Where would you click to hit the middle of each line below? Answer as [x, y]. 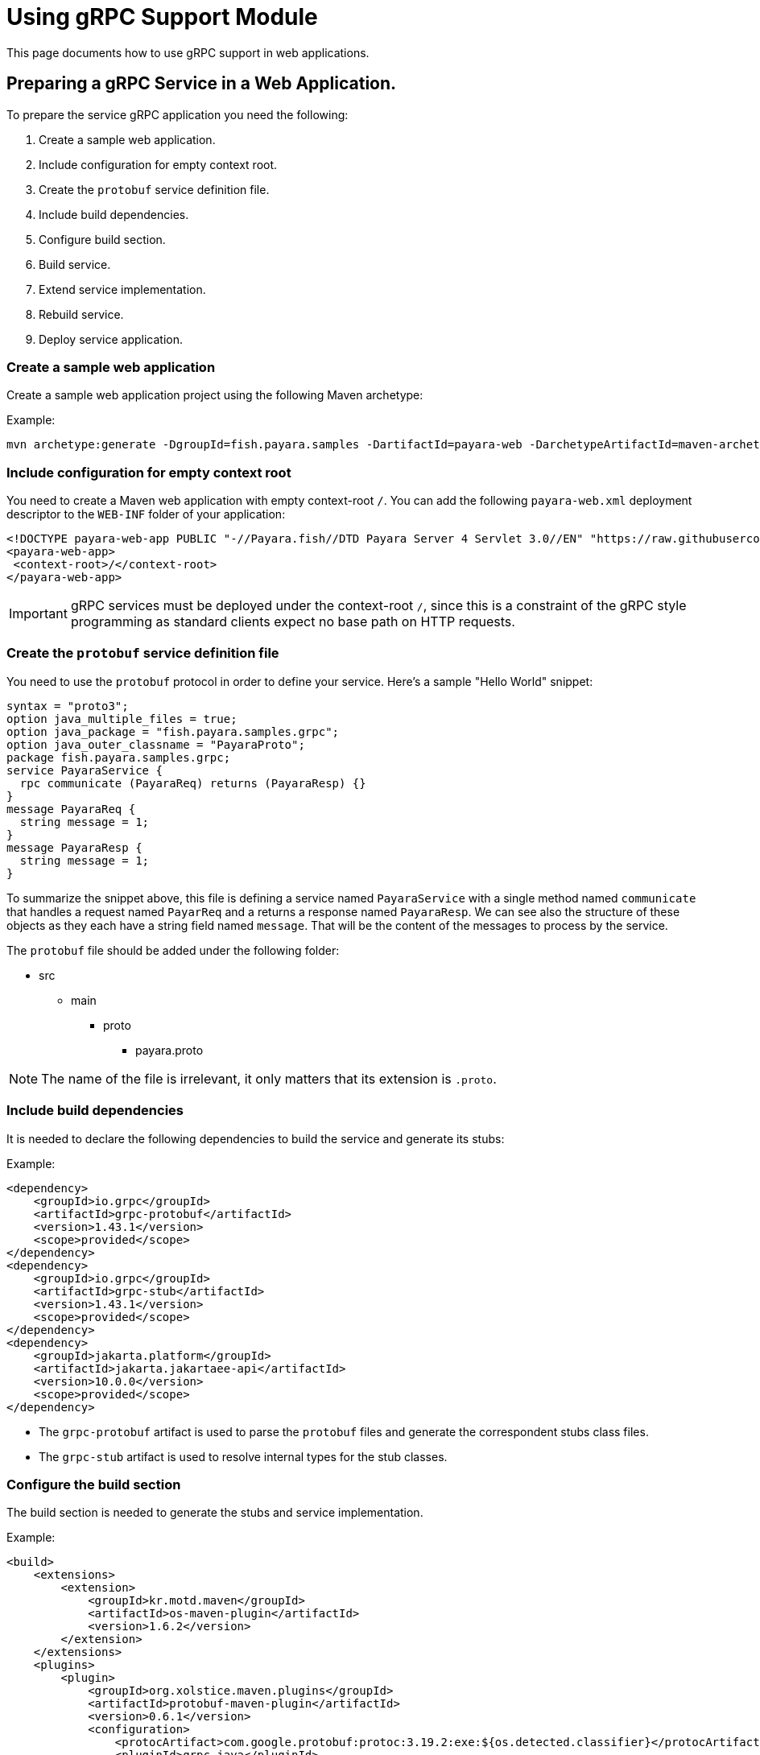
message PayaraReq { [71, 809]
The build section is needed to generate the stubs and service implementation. [215, 1513]
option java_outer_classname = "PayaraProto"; [156, 744]
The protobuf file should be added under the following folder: [173, 950]
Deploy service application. [111, 339]
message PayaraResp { [74, 847]
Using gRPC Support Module [162, 17]
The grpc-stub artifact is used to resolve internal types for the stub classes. [243, 1456]
